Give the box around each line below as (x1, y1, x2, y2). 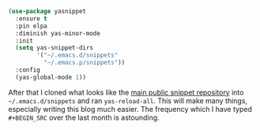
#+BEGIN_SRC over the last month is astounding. (8, 113, 160, 122)
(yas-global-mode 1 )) (15, 73, 87, 81)
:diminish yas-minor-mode (15, 29, 101, 37)
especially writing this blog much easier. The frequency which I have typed (8, 104, 253, 113)
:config (15, 66, 41, 74)
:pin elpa (15, 22, 47, 30)
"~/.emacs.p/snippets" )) (43, 59, 126, 67)
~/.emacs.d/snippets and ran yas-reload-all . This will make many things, (8, 95, 247, 106)
